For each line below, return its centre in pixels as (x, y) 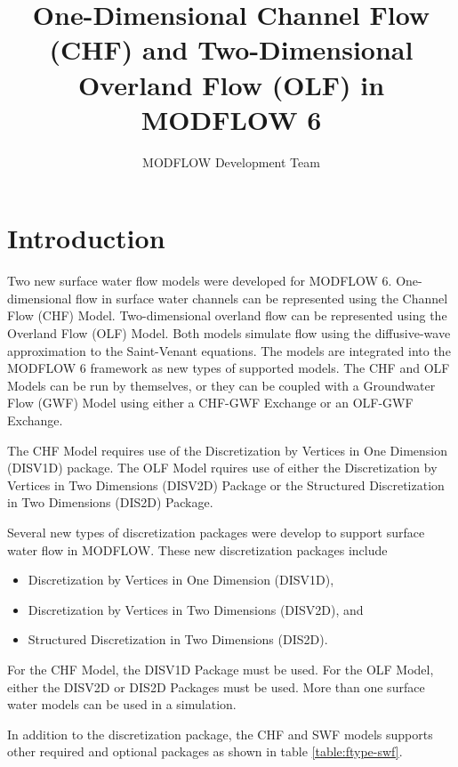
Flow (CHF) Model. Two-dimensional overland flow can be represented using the (227, 315)
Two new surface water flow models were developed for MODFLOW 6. (200, 281)
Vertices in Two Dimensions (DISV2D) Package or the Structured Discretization (226, 484)
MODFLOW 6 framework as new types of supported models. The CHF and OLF (229, 368)
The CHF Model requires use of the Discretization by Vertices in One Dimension (227, 450)
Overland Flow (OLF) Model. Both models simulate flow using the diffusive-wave (229, 333)
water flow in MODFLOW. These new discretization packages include (197, 549)
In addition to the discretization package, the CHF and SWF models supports (220, 734)
